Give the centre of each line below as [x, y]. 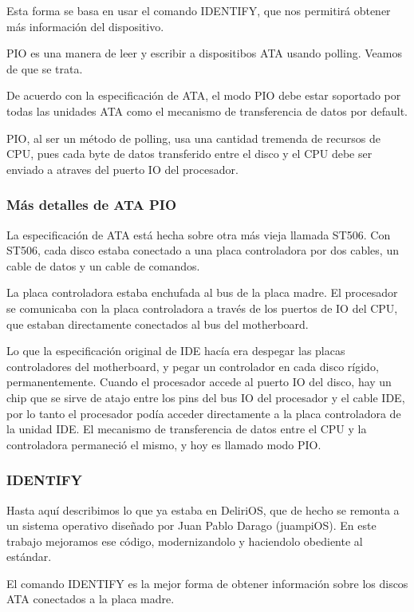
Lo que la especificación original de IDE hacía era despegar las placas [176, 351]
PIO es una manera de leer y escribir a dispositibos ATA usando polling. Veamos [204, 53]
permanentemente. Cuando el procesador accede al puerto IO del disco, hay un [199, 382]
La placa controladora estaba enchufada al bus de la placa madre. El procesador [202, 292]
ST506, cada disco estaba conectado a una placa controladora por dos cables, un [203, 250]
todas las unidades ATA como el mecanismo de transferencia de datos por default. [207, 111]
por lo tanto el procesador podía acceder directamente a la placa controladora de [204, 413]
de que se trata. [45, 68]
